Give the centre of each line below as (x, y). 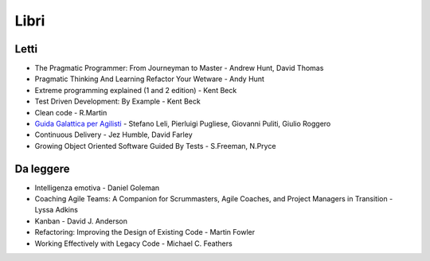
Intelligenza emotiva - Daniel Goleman (97, 188)
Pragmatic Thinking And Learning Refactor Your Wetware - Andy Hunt (149, 79)
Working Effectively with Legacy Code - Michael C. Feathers (133, 243)
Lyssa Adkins (57, 210)
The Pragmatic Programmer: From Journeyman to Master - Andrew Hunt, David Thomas (179, 68)
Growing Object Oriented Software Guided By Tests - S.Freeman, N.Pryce (155, 146)
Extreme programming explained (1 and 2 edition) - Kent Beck (136, 90)
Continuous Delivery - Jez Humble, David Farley (113, 134)
